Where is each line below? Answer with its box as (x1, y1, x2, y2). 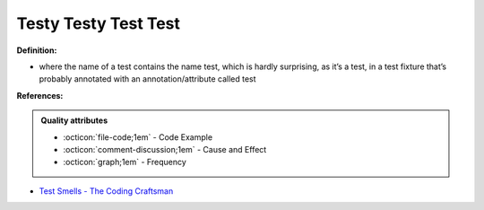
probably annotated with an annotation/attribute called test (39, 74, 256, 84)
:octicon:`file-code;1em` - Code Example (63, 131, 213, 143)
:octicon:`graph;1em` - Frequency (63, 157, 187, 168)
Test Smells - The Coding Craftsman (39, 185, 174, 197)
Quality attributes (40, 115, 108, 126)
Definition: (16, 45, 57, 56)
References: (16, 90, 64, 101)
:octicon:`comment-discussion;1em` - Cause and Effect (63, 144, 267, 154)
